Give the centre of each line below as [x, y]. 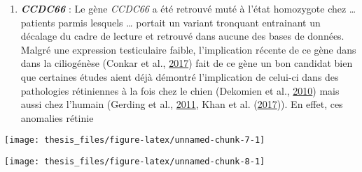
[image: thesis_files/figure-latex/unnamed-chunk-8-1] [135, 162]
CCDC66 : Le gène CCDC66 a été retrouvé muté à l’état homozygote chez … [188, 8]
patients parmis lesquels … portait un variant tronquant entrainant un [170, 22]
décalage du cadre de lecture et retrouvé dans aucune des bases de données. [182, 36]
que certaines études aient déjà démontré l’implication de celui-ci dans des [180, 76]
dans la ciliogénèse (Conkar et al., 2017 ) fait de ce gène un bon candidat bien [187, 63]
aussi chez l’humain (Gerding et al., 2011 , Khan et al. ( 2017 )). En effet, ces [182, 104]
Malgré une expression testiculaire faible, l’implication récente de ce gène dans [188, 49]
